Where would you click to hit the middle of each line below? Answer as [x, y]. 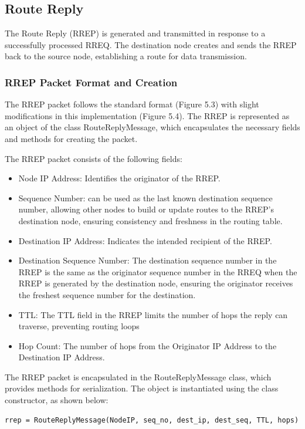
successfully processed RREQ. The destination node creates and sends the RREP [151, 44]
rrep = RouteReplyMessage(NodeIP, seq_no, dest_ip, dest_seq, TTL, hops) [152, 420]
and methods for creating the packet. [71, 138]
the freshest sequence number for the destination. [107, 294]
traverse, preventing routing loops [79, 326]
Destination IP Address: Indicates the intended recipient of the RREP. [145, 240]
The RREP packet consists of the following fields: [94, 158]
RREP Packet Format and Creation [91, 82]
